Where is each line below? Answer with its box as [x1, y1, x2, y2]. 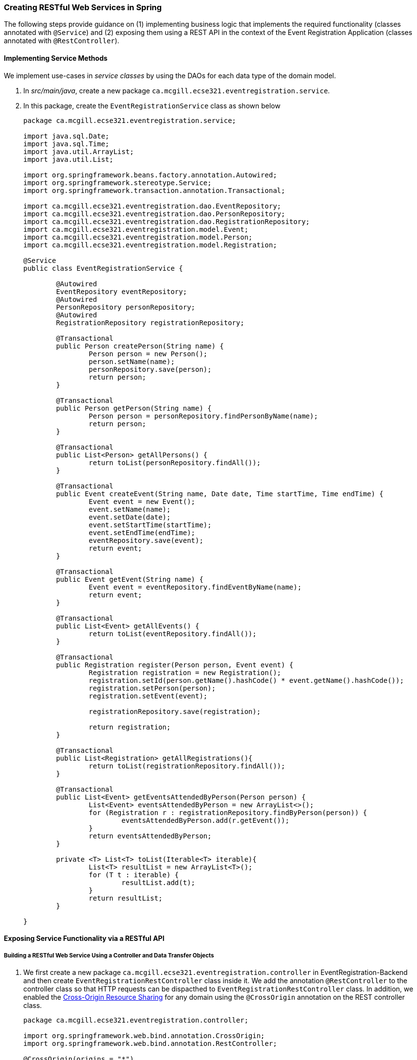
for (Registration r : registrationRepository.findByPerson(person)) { [88, 808, 367, 817]
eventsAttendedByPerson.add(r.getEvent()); [121, 816, 289, 824]
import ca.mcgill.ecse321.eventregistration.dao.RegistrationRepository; [23, 217, 310, 226]
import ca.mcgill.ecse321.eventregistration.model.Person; [23, 233, 253, 241]
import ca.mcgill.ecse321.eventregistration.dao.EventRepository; [23, 202, 282, 210]
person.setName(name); [88, 357, 175, 365]
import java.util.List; [23, 155, 114, 163]
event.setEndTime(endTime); [88, 528, 196, 537]
